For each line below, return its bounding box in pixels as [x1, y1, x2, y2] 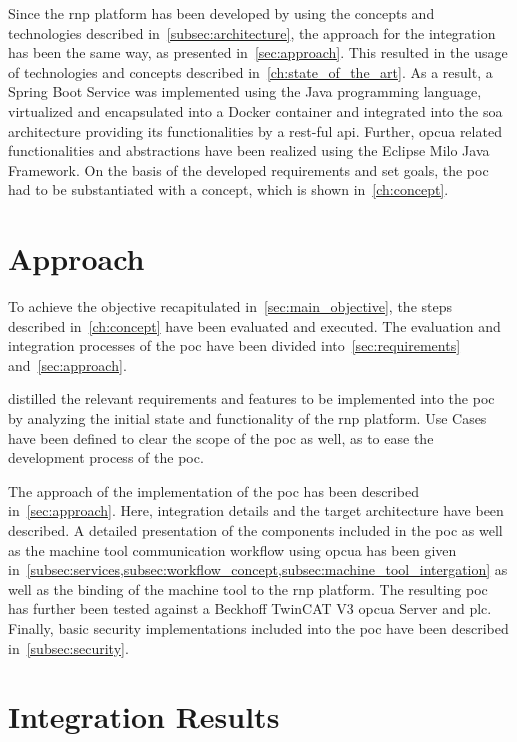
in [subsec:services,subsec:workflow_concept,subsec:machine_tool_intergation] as [8, 559, 508, 580]
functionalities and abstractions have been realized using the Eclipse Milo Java [8, 140, 490, 161]
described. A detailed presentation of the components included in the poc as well [8, 520, 503, 540]
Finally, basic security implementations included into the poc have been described [8, 617, 509, 638]
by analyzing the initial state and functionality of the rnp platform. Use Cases [8, 408, 487, 429]
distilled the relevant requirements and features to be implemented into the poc [8, 388, 495, 409]
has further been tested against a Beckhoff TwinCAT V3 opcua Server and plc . [8, 598, 492, 619]
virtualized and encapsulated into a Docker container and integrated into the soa [8, 100, 503, 121]
